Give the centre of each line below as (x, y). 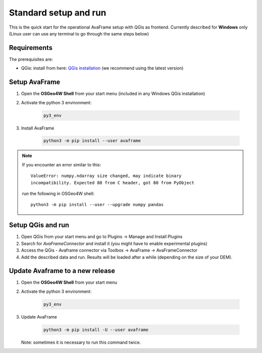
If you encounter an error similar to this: (62, 164)
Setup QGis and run (39, 225)
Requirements (31, 48)
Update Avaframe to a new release (62, 271)
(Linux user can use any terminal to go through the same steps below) (79, 33)
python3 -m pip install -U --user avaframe (96, 329)
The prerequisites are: (31, 59)
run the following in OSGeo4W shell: (58, 193)
